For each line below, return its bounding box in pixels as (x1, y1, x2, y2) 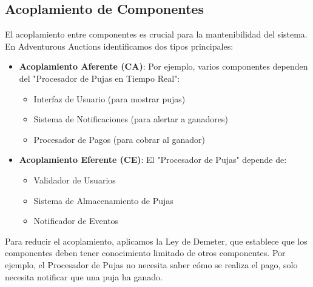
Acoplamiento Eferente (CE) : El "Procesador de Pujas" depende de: (19, 153, 287, 166)
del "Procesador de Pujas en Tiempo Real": (19, 71, 180, 84)
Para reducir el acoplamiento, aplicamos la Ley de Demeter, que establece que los (5, 234, 308, 247)
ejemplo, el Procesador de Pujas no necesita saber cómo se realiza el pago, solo (5, 258, 298, 271)
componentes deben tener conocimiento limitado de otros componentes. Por (5, 246, 286, 259)
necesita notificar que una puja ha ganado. (5, 270, 163, 283)
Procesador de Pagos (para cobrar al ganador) (33, 133, 205, 145)
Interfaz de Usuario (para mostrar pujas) (33, 92, 186, 105)
